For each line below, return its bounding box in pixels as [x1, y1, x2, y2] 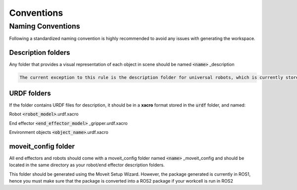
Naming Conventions [9, 22, 80, 31]
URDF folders [9, 89, 51, 97]
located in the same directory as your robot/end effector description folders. [9, 162, 165, 168]
